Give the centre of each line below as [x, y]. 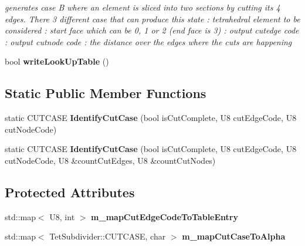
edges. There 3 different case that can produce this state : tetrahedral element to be [152, 18]
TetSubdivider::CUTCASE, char [108, 236]
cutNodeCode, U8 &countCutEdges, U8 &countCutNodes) [110, 160]
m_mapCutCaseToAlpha [234, 236]
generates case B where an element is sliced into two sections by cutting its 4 [143, 7]
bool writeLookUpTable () [57, 61]
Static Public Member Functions [106, 93]
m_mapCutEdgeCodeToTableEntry [165, 216]
